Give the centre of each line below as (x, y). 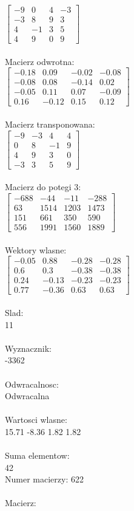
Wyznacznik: (28, 348)
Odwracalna (27, 396)
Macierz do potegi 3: (43, 187)
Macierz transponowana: (50, 124)
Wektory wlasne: (36, 249)
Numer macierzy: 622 (44, 479)
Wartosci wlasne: (36, 420)
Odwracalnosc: (32, 384)
